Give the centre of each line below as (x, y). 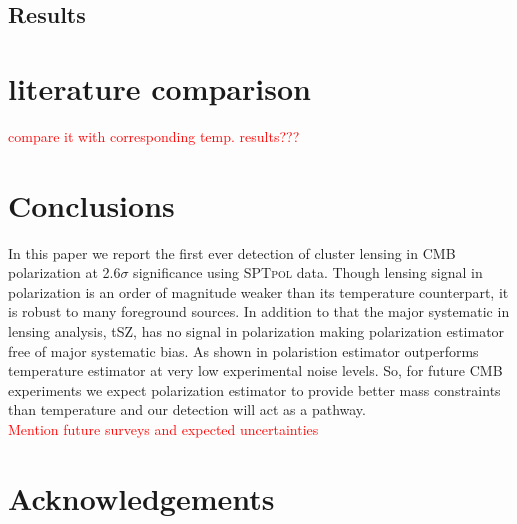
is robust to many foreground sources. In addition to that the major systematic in (259, 311)
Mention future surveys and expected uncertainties (163, 428)
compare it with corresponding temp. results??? (154, 135)
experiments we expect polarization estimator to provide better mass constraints (254, 389)
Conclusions (91, 204)
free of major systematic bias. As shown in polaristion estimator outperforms (243, 350)
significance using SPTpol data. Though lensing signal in (308, 272)
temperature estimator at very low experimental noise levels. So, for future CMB (255, 370)
